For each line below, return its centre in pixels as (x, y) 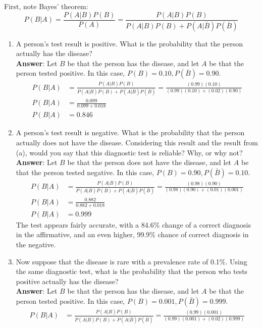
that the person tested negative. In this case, (85, 172)
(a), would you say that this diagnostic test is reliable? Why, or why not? (129, 152)
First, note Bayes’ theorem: (46, 6)
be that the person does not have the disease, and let (149, 162)
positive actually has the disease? (67, 281)
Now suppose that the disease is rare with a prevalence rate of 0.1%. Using (132, 261)
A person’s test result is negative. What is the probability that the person (130, 132)
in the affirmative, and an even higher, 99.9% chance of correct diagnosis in (132, 234)
